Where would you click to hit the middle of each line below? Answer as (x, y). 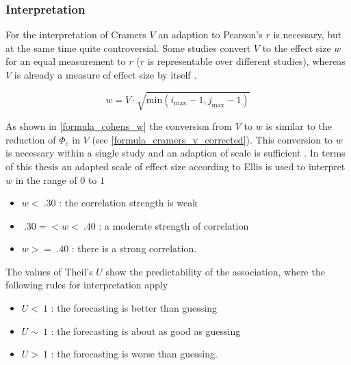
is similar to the (299, 126)
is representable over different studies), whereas (246, 61)
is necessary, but (308, 35)
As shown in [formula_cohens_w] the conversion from (119, 126)
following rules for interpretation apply (87, 285)
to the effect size (297, 48)
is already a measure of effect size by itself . (105, 75)
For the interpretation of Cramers (76, 35)
